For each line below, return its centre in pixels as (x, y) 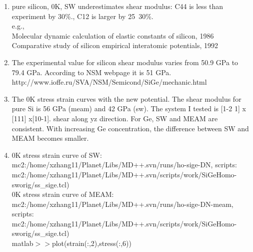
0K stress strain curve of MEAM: (63, 194)
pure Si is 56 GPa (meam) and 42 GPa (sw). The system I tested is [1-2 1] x (129, 108)
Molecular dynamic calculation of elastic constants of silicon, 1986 (113, 35)
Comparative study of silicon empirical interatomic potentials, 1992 (115, 45)
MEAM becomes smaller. (50, 138)
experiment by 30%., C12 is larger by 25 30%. (82, 16)
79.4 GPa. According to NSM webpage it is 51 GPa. (91, 72)
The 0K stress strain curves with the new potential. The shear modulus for (126, 98)
